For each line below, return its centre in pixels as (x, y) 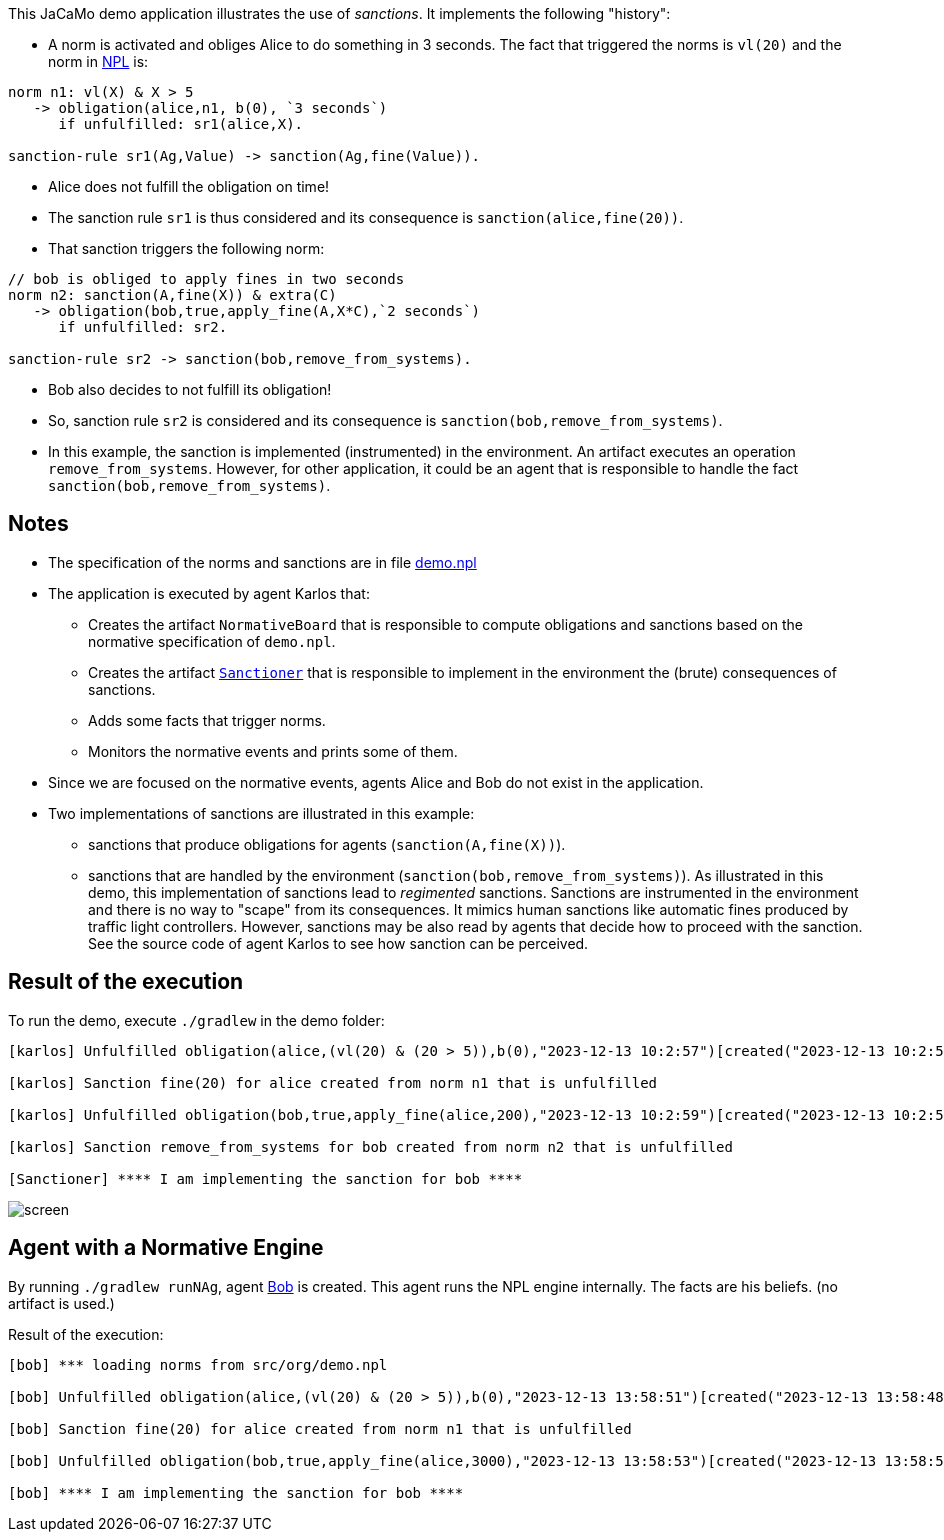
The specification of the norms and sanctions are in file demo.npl (262, 562)
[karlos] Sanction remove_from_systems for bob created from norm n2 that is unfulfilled (370, 1146)
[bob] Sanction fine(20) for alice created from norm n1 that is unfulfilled (320, 1428)
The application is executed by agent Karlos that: (209, 593)
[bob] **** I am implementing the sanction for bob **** (236, 1492)
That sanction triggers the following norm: (186, 248)
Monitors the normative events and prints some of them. (273, 751)
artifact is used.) (61, 1303)
